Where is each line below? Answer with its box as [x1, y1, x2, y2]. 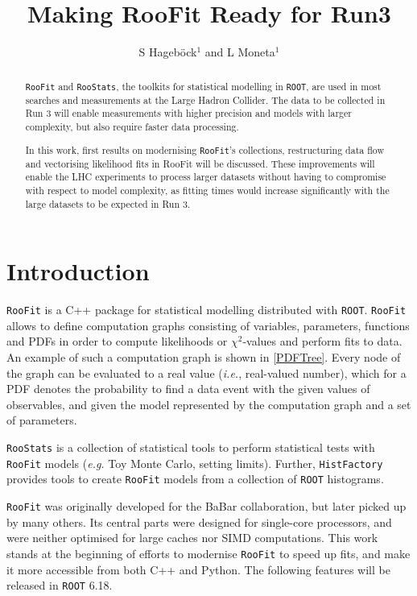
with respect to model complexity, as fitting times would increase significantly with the [25, 183, 390, 197]
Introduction [6, 255, 150, 288]
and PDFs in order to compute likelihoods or [6, 333, 228, 350]
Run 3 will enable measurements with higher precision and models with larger [25, 106, 352, 120]
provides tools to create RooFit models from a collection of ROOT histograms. [6, 470, 384, 487]
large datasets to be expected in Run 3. [25, 197, 191, 210]
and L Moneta [204, 43, 275, 60]
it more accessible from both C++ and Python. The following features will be [6, 561, 390, 577]
